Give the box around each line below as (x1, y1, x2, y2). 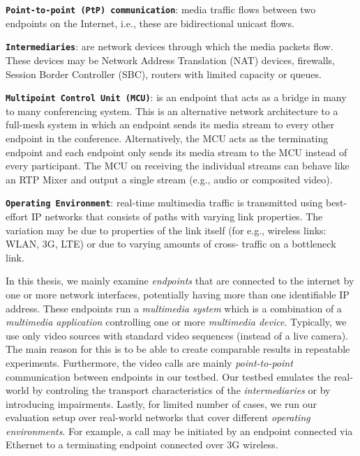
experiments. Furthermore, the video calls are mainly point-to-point (6, 355, 293, 370)
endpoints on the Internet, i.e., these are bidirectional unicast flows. (6, 15, 294, 30)
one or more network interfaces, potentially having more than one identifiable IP (6, 287, 350, 301)
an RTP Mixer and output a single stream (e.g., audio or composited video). (6, 172, 333, 186)
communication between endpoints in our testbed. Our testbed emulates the (6, 369, 331, 383)
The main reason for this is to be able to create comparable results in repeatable (6, 342, 350, 356)
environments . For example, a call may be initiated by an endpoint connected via (6, 423, 353, 438)
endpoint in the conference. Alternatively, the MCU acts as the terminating (6, 130, 329, 145)
